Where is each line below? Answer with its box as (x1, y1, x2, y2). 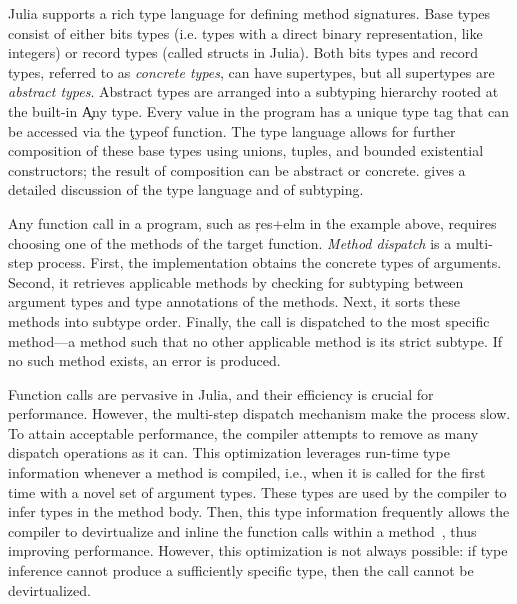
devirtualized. (8, 579, 91, 600)
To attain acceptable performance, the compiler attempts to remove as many (8, 422, 479, 443)
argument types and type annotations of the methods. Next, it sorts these (8, 291, 461, 312)
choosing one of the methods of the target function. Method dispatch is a (8, 232, 452, 253)
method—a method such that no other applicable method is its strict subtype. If (8, 330, 502, 351)
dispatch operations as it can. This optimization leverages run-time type (8, 442, 450, 463)
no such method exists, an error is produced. (8, 350, 281, 371)
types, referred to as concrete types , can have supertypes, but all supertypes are (8, 61, 495, 82)
